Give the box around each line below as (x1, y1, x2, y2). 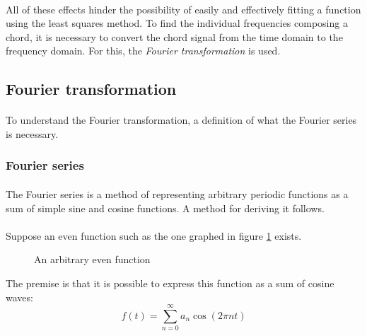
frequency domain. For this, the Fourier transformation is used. (6, 43, 281, 58)
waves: (6, 289, 33, 304)
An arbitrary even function (34, 252, 151, 267)
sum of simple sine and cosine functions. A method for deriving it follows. (6, 200, 325, 215)
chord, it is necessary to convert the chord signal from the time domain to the (6, 29, 343, 44)
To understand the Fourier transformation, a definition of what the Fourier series (6, 112, 357, 127)
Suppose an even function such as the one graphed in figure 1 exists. (6, 228, 302, 243)
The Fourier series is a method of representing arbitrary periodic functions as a (6, 186, 349, 201)
